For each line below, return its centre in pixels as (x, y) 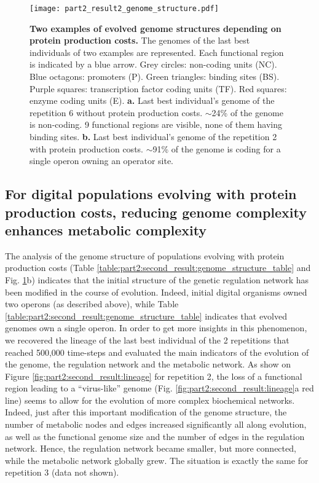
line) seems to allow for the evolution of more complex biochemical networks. (150, 400)
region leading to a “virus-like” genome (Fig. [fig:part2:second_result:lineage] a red (159, 388)
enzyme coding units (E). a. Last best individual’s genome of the (152, 100)
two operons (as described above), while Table (92, 304)
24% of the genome (247, 112)
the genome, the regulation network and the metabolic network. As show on (148, 364)
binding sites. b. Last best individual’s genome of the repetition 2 (153, 136)
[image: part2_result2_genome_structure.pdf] (124, 9)
